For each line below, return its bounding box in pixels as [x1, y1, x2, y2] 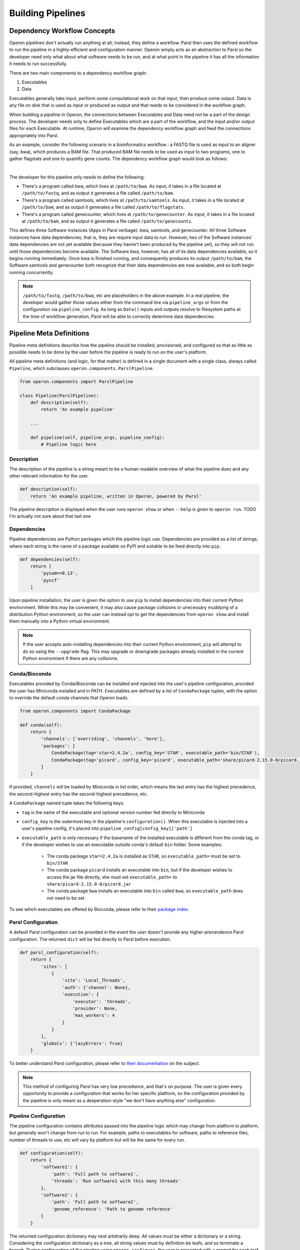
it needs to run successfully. [9, 60, 67, 67]
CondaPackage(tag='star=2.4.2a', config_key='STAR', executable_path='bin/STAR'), [51, 750, 260, 756]
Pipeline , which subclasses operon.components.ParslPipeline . [9, 365, 154, 371]
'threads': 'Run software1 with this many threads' [51, 1178, 181, 1184]
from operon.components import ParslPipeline [19, 378, 133, 384]
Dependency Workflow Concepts [9, 26, 115, 35]
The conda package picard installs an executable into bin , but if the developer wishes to [46, 867, 232, 873]
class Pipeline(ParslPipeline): [19, 392, 99, 398]
